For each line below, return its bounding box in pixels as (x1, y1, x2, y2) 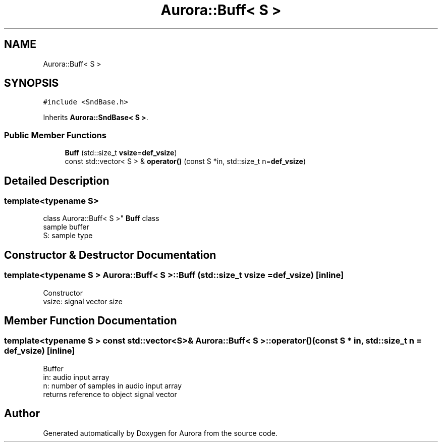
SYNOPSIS (4, 77, 59, 90)
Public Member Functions (4, 130, 106, 140)
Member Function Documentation (4, 314, 177, 327)
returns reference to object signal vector (43, 389, 177, 399)
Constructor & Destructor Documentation (4, 248, 216, 261)
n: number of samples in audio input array (43, 381, 182, 390)
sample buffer (43, 222, 89, 232)
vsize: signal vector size (43, 297, 123, 306)
